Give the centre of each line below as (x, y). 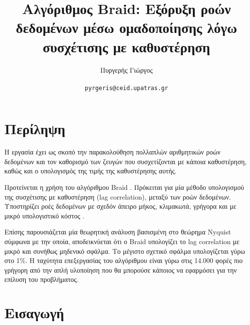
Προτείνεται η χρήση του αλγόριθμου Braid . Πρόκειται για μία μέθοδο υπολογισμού (124, 187)
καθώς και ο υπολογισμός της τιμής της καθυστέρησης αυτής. (91, 171)
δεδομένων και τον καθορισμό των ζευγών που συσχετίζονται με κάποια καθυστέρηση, (125, 161)
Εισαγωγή (34, 313)
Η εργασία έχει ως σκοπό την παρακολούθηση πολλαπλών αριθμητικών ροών (113, 152)
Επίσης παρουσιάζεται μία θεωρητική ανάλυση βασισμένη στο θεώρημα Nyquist (118, 232)
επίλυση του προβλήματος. (41, 279)
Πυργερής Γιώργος (126, 70)
